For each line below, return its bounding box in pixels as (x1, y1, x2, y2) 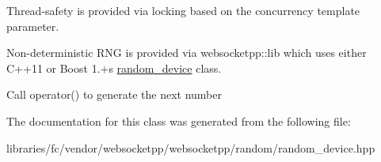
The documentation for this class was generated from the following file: (6, 112, 351, 129)
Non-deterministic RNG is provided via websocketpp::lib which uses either (6, 44, 367, 61)
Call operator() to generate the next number (6, 86, 222, 103)
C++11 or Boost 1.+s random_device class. (6, 59, 222, 76)
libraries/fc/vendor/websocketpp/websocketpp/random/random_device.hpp (6, 139, 375, 156)
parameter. (6, 17, 59, 34)
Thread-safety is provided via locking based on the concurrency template (6, 2, 360, 18)
